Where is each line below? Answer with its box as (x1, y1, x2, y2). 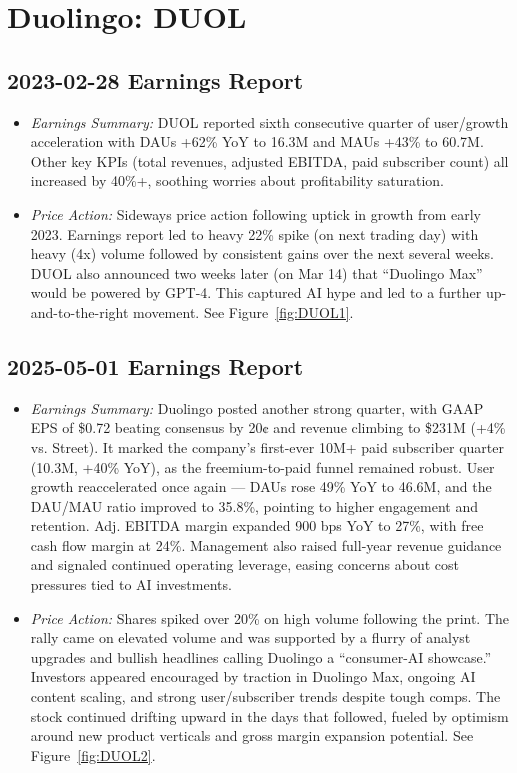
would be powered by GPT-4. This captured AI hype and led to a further (30, 282, 482, 303)
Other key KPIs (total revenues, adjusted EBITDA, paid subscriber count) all (30, 150, 509, 171)
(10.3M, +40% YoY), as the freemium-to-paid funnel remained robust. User (30, 456, 495, 477)
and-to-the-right (30, 301, 129, 322)
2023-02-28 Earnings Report (7, 64, 304, 95)
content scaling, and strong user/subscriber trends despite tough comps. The (30, 686, 501, 707)
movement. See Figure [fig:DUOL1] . (133, 301, 354, 322)
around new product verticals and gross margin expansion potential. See (30, 725, 474, 746)
